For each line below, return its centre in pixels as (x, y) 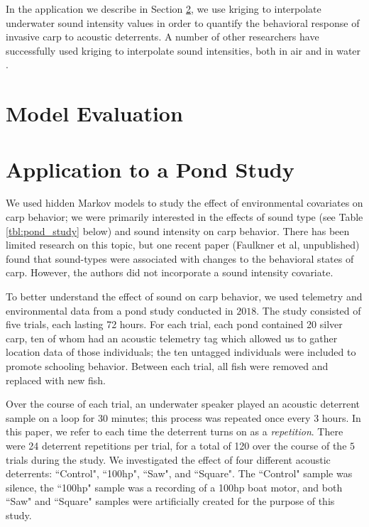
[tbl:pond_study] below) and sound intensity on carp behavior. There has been (178, 230)
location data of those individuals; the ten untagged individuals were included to (181, 352)
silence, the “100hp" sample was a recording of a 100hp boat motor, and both (174, 487)
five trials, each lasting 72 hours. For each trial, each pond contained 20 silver (174, 324)
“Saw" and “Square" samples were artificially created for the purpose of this (170, 501)
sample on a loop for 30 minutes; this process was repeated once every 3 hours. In (183, 417)
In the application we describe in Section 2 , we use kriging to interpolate (164, 9)
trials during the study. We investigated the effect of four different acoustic (168, 459)
